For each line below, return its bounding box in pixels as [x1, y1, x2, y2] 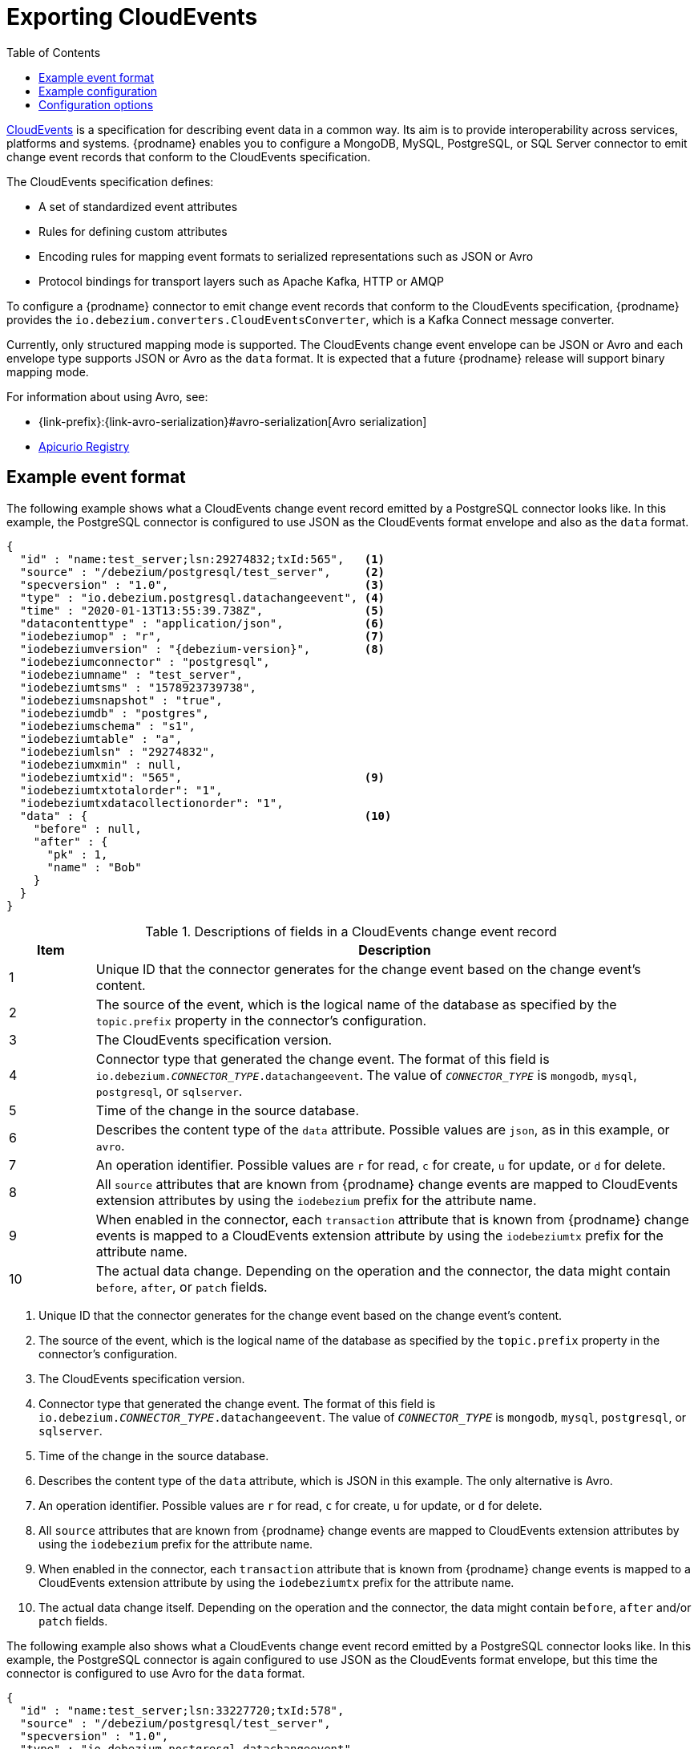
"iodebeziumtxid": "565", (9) [19, 770, 385, 784]
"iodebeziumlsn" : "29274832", [19, 745, 216, 758]
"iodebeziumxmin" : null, [19, 757, 183, 771]
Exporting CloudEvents [6, 3, 258, 30]
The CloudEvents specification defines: [6, 174, 214, 189]
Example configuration [38, 83, 158, 98]
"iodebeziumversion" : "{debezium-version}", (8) [19, 642, 385, 655]
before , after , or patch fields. [95, 1278, 268, 1295]
